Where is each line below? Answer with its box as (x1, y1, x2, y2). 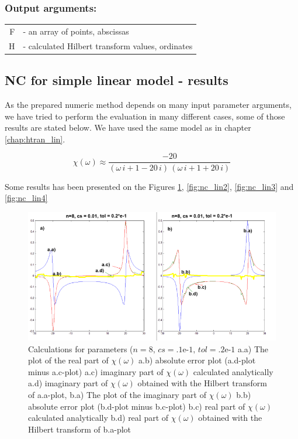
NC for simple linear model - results (5, 71, 228, 89)
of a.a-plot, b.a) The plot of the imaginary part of (28, 389, 207, 401)
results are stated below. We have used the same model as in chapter (5, 121, 251, 134)
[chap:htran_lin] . (5, 132, 65, 145)
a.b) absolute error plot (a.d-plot (138, 354, 256, 366)
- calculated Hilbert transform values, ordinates (23, 39, 193, 52)
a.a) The (237, 342, 269, 355)
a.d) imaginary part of (28, 377, 108, 389)
